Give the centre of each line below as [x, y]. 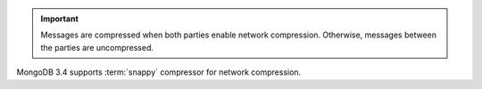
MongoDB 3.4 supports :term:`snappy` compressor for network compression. [159, 72]
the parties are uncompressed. [97, 47]
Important [60, 19]
